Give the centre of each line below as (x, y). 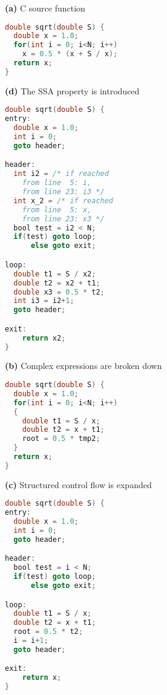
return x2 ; (44, 338)
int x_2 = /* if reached (64, 201)
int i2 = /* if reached (61, 174)
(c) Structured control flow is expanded (78, 484)
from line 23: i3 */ (63, 192)
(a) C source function (45, 8)
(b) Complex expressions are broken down (83, 366)
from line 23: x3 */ (63, 219)
